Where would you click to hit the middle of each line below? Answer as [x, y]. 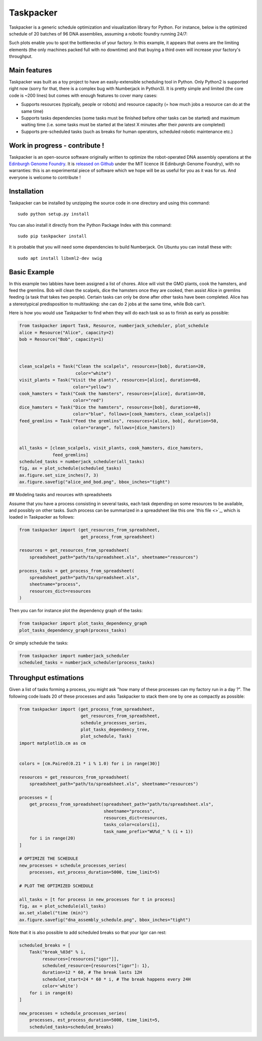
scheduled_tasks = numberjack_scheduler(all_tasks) [82, 462]
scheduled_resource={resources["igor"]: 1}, [96, 966]
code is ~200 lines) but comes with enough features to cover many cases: [83, 95]
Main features [31, 70]
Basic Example [32, 272]
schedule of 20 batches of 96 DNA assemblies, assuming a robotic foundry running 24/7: [98, 34]
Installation [26, 191]
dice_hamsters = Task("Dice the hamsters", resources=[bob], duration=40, [110, 407]
